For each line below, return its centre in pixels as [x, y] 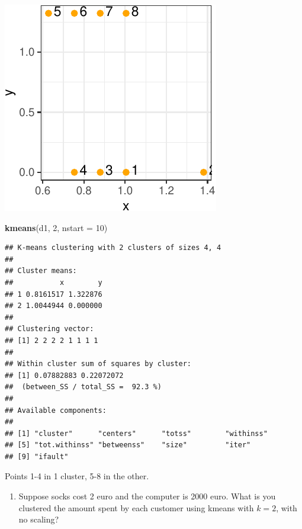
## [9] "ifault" [37, 456]
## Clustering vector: [49, 329]
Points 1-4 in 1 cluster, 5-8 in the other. [77, 476]
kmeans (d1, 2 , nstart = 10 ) [56, 227]
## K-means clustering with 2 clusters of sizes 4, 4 [113, 248]
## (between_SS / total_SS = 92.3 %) [83, 387]
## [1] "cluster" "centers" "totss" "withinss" [136, 433]
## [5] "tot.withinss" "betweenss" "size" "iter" [128, 445]
